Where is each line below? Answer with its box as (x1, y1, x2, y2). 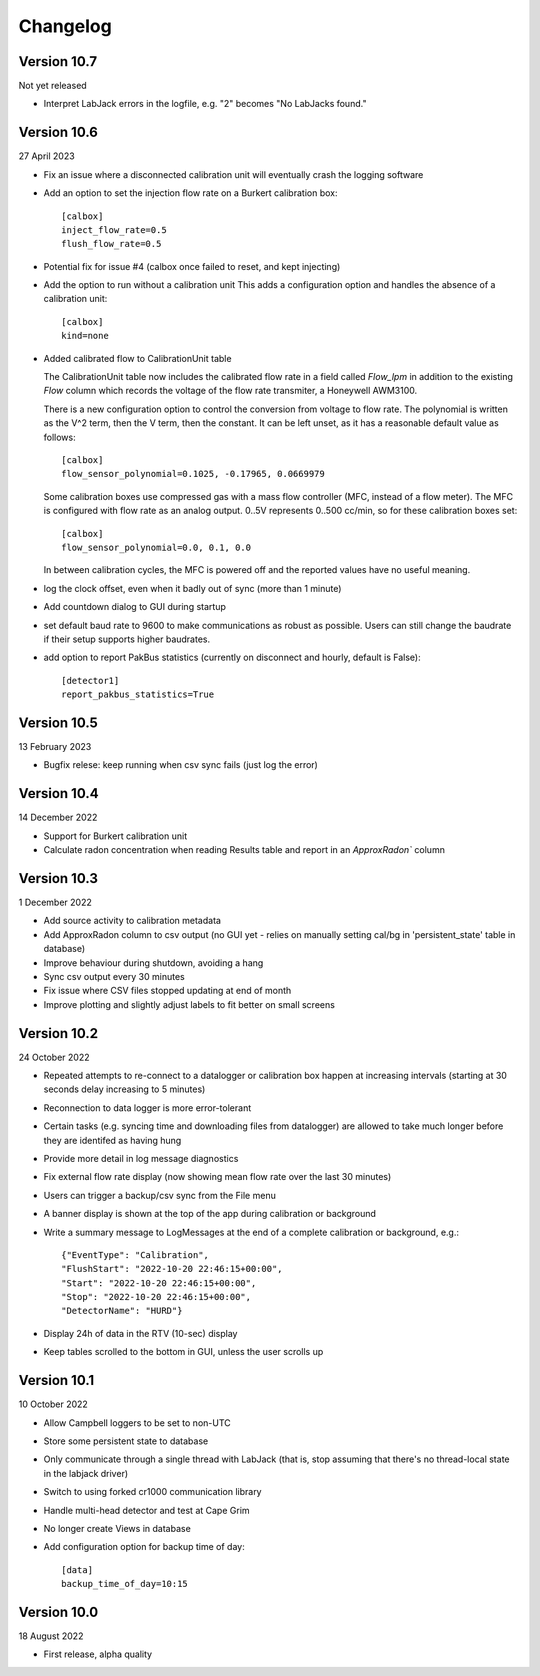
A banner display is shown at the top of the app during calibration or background (43, 1208, 377, 1220)
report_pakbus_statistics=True (61, 689, 215, 700)
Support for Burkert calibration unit (43, 830, 188, 842)
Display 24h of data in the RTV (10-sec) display (43, 1327, 238, 1339)
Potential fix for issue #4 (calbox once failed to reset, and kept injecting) (43, 260, 341, 272)
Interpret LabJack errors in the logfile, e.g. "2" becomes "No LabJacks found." (43, 98, 367, 110)
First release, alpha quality (43, 1648, 153, 1660)
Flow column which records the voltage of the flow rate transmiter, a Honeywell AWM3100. (43, 385, 418, 397)
